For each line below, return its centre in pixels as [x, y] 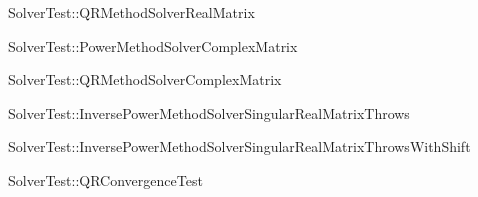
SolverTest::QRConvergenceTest [105, 179]
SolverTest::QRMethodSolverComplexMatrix [145, 79]
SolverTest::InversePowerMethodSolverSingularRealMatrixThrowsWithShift [239, 146]
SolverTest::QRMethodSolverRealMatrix [131, 12]
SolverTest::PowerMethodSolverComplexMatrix [153, 45]
